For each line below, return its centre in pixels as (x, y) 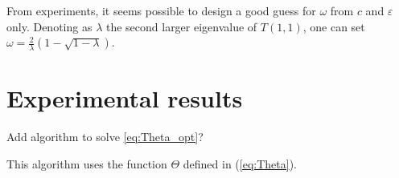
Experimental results (125, 98)
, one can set (334, 26)
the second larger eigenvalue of (181, 26)
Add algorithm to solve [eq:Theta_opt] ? (105, 137)
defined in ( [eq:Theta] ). (240, 163)
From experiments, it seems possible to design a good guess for (161, 10)
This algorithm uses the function (87, 163)
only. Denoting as (49, 26)
